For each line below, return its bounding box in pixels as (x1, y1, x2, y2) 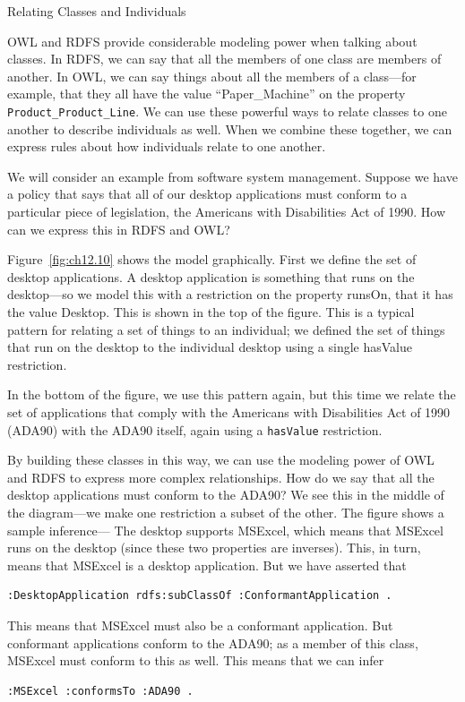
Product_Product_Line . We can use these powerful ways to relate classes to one (7, 101, 447, 120)
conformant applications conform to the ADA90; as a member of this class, (7, 633, 418, 652)
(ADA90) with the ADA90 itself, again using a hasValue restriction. (7, 420, 383, 439)
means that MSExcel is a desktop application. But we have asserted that (7, 555, 407, 574)
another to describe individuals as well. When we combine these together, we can (7, 119, 452, 138)
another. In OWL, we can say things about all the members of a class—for (7, 66, 417, 85)
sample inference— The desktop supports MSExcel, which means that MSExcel (7, 520, 443, 539)
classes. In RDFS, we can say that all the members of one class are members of (7, 49, 442, 68)
